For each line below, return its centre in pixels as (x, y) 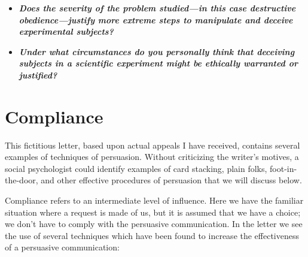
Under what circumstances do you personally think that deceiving (157, 51)
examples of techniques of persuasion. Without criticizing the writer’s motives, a (152, 157)
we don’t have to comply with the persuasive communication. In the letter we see (154, 224)
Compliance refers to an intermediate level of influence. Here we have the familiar (154, 200)
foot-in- (283, 168)
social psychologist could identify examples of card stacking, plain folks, (136, 168)
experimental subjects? (66, 31)
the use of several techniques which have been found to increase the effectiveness (152, 235)
